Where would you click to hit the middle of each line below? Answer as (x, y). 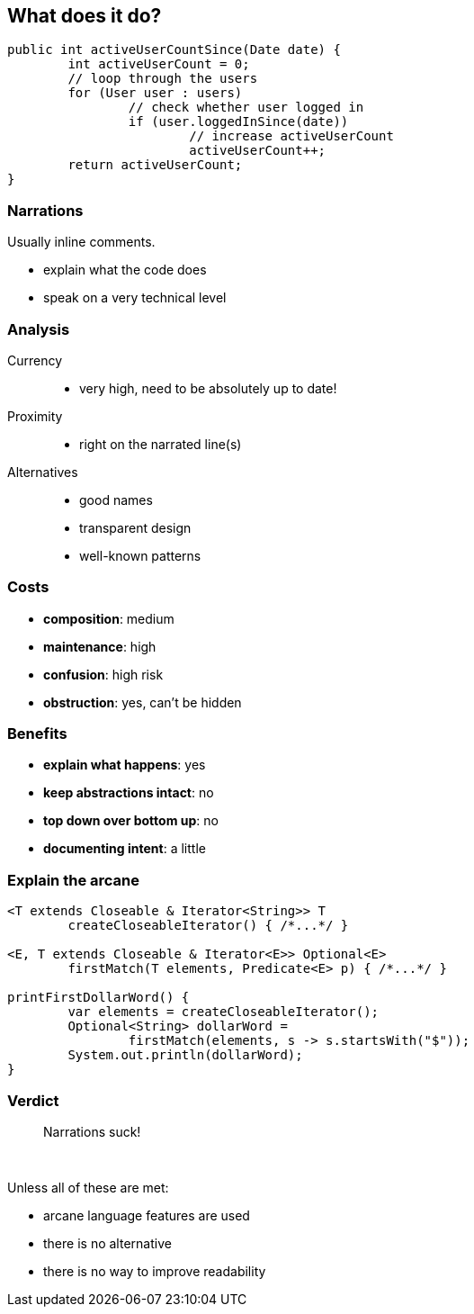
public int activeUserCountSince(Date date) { (174, 50)
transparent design (135, 527)
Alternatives (43, 472)
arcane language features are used (147, 1215)
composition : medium (109, 618)
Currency (35, 360)
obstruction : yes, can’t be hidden (143, 702)
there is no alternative (107, 1243)
